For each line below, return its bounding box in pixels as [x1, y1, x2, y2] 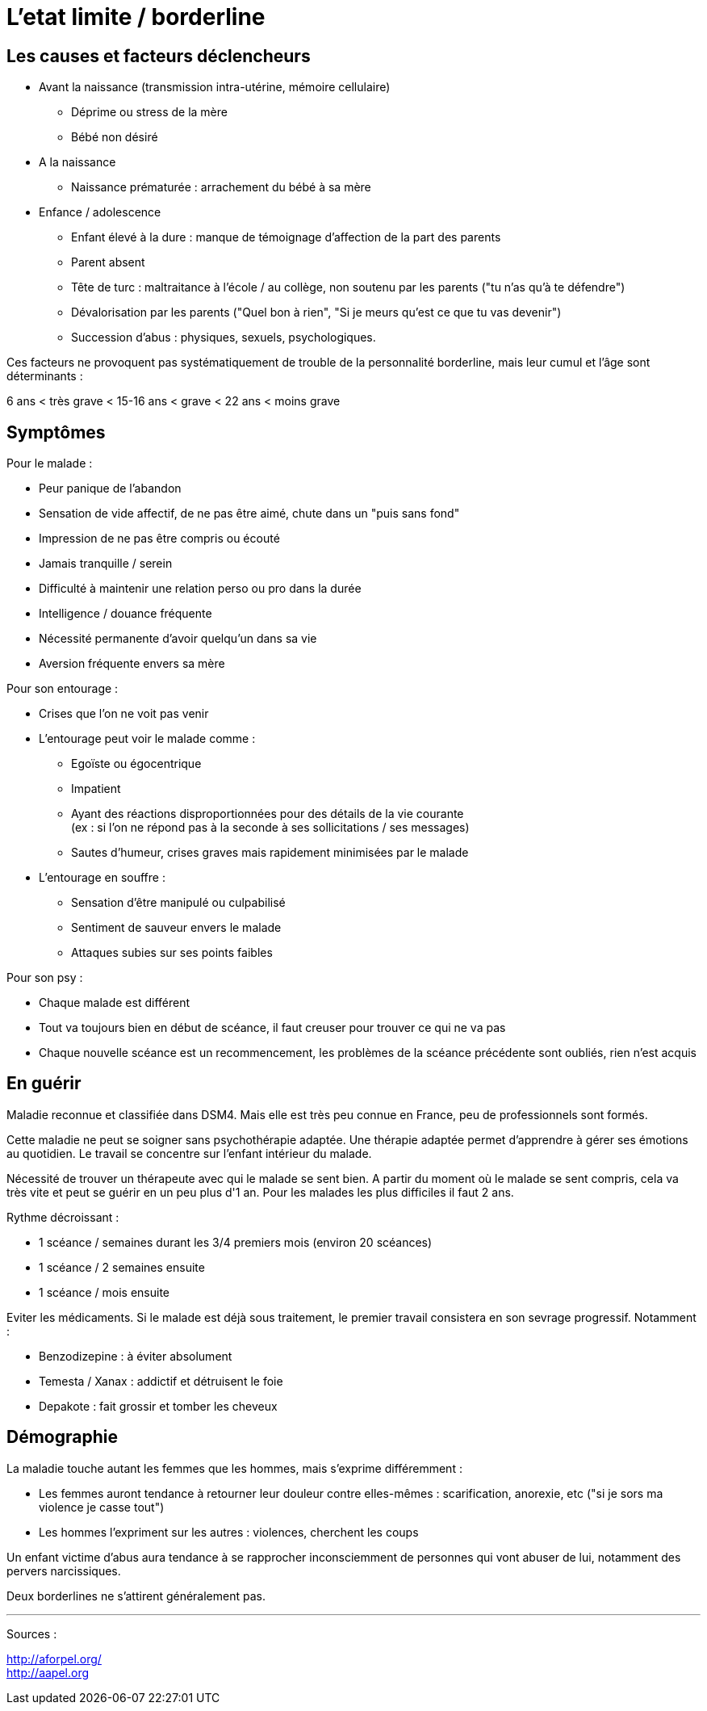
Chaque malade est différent [39, 996, 190, 1010]
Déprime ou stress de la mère [71, 105, 228, 120]
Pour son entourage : [6, 681, 119, 696]
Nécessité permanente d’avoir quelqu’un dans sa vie [39, 631, 317, 646]
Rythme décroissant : [6, 1210, 119, 1224]
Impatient [71, 782, 121, 796]
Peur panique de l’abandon [39, 481, 182, 496]
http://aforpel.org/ [6, 1651, 102, 1666]
